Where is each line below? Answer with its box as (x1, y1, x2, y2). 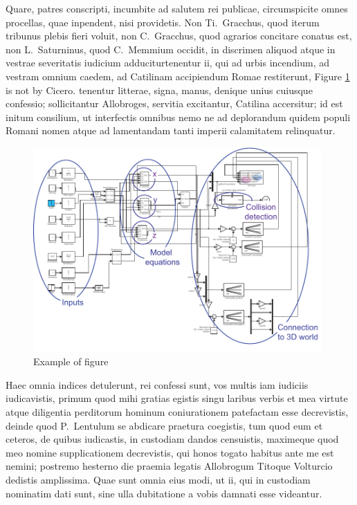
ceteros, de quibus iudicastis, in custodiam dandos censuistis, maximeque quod (6, 432, 339, 446)
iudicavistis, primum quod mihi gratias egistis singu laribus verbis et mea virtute (6, 391, 348, 405)
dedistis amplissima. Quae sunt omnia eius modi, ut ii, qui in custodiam (6, 472, 311, 486)
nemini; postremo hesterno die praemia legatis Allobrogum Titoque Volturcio (6, 459, 333, 473)
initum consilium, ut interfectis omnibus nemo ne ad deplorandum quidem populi (6, 109, 351, 124)
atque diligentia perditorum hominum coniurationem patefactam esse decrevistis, (6, 404, 349, 419)
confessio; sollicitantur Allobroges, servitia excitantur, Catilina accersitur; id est (6, 96, 343, 111)
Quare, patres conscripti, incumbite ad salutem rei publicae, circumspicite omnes (6, 1, 348, 15)
